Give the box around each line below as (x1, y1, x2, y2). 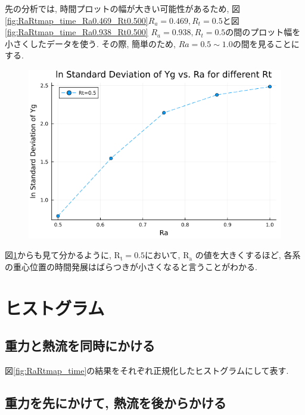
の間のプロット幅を (225, 26, 301, 38)
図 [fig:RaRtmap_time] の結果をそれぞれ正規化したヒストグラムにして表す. (5, 364, 289, 376)
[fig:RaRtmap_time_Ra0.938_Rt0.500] (5, 26, 148, 38)
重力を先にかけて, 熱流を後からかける (5, 393, 226, 411)
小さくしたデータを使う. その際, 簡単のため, (5, 37, 176, 49)
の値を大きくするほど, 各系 (195, 249, 301, 261)
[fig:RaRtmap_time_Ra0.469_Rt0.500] (5, 14, 148, 26)
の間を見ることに (232, 37, 300, 49)
